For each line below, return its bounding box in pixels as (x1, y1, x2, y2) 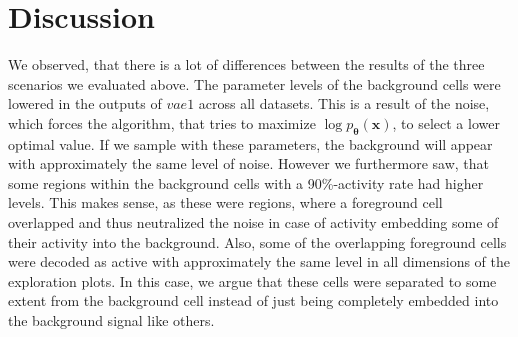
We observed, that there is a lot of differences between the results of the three (8, 54, 485, 75)
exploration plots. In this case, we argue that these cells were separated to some (8, 270, 497, 291)
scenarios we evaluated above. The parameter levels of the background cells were (8, 73, 501, 94)
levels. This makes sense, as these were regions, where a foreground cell (8, 192, 443, 213)
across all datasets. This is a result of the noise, (198, 93, 490, 114)
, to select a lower (392, 112, 500, 133)
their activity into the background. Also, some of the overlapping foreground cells (8, 231, 507, 252)
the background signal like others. (8, 310, 215, 331)
